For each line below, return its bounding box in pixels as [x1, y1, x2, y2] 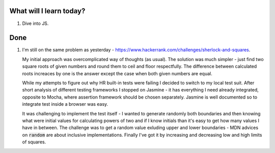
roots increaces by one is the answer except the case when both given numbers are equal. [22, 70, 212, 76]
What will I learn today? [9, 7, 86, 15]
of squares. [22, 139, 46, 145]
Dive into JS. [22, 20, 49, 26]
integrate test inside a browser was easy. [22, 101, 108, 107]
